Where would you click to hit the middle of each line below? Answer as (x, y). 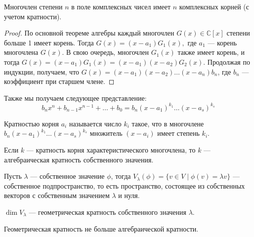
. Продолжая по (227, 61)
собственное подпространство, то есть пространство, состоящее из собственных (125, 185)
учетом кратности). (33, 16)
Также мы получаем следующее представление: (75, 98)
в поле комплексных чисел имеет (121, 6)
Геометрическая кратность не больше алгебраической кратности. (101, 228)
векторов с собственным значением (57, 195)
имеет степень (178, 133)
